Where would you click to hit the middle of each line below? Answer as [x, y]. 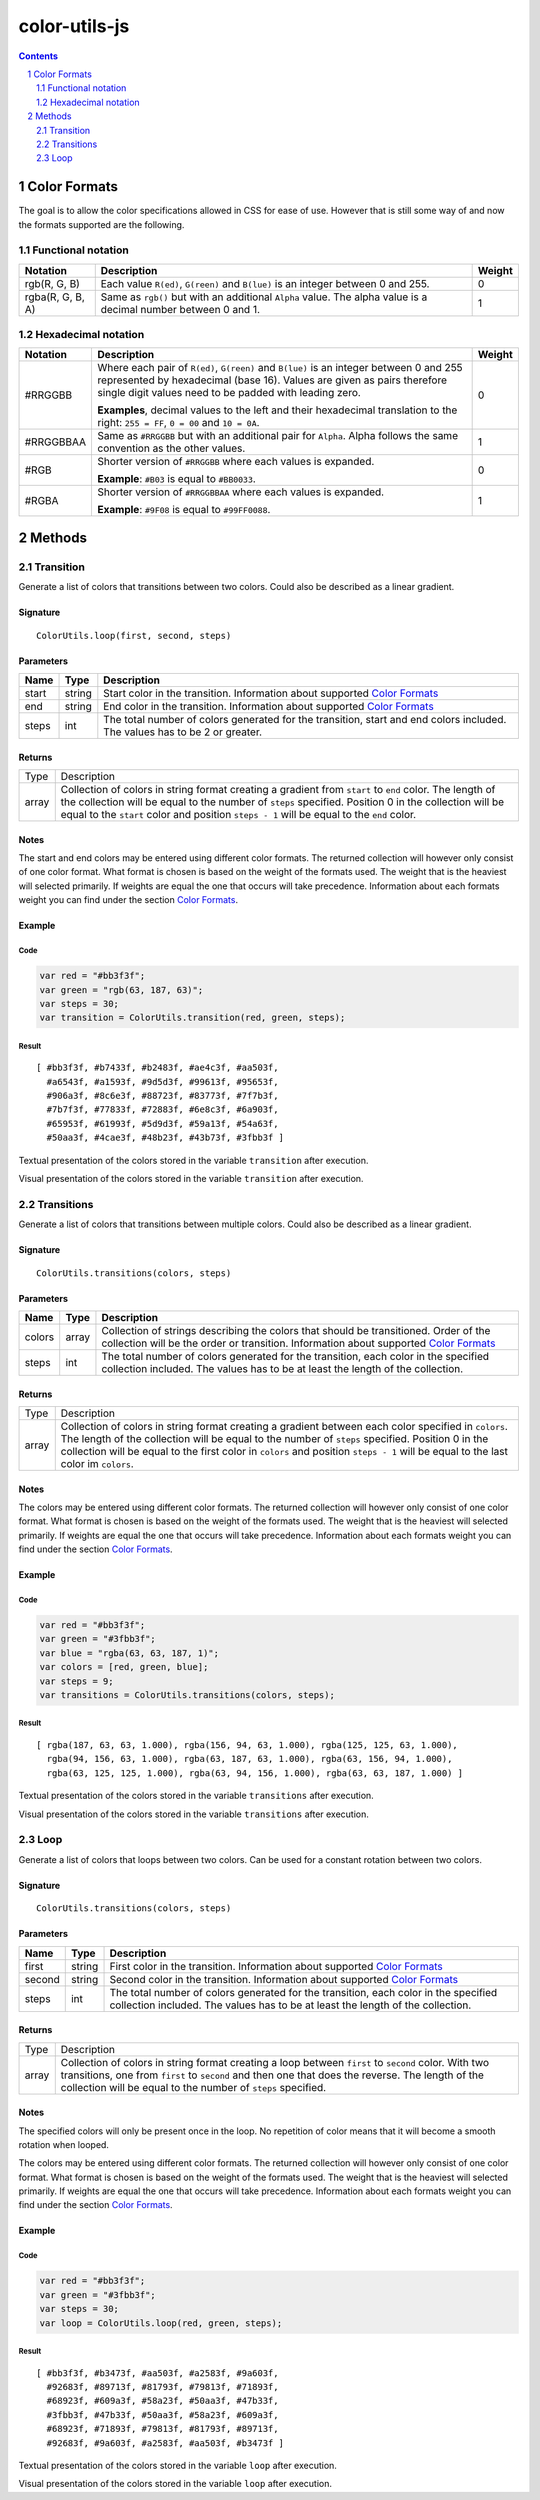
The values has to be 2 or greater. [183, 732]
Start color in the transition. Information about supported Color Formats [271, 693]
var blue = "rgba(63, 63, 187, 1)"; [129, 1653]
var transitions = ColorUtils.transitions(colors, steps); [187, 1695]
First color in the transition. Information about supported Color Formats [276, 1966]
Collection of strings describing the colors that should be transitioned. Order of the [296, 1330]
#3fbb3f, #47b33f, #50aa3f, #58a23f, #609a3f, [162, 2414]
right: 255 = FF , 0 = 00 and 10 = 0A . [178, 423]
